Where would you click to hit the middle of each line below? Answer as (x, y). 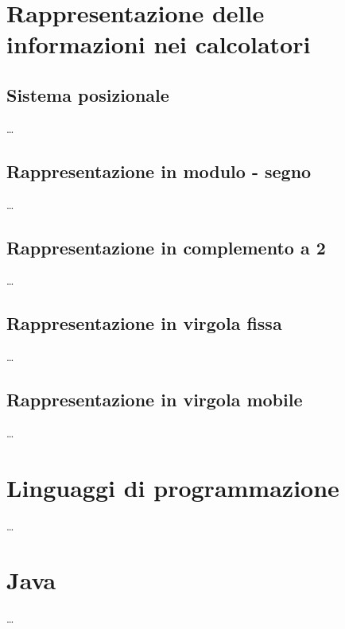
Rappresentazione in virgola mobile (155, 400)
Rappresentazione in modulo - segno (159, 171)
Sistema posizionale (88, 94)
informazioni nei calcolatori (159, 44)
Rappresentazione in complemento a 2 (166, 247)
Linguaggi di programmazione (173, 487)
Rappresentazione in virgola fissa (144, 323)
